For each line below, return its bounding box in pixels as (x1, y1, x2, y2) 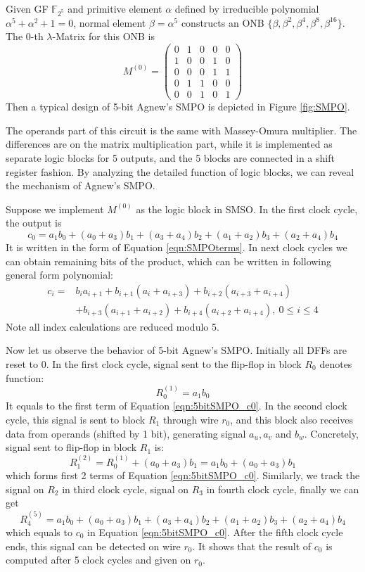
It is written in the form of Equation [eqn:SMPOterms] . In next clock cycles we (6, 239, 347, 254)
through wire (162, 412, 219, 426)
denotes (319, 356, 352, 371)
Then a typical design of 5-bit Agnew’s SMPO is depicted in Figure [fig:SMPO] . (6, 99, 350, 114)
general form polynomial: (6, 267, 113, 282)
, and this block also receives (230, 412, 354, 426)
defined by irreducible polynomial (174, 1, 319, 15)
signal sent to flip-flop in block (6, 440, 137, 455)
